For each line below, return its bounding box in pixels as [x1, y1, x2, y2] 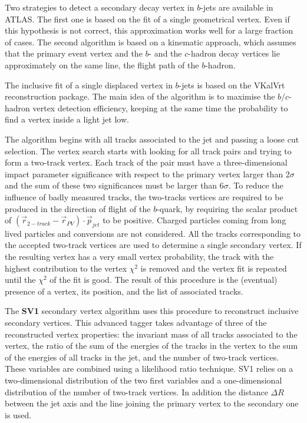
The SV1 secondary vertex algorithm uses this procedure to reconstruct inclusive [5, 305, 299, 317]
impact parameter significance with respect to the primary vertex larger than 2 [5, 167, 290, 180]
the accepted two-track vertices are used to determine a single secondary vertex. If [5, 239, 302, 251]
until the [5, 273, 36, 286]
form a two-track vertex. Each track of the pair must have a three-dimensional [5, 156, 288, 168]
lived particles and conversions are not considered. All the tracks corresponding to [5, 227, 301, 239]
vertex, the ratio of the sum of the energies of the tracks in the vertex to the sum [5, 339, 298, 352]
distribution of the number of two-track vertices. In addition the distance [5, 385, 268, 398]
